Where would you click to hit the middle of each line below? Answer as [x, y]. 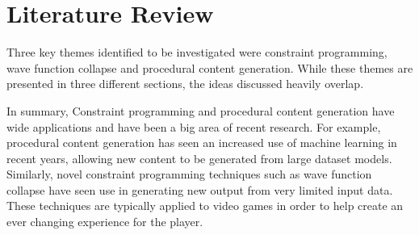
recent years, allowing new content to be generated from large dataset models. [199, 158]
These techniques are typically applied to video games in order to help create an [205, 206]
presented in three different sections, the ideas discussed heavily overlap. [185, 84]
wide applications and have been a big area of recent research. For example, [194, 126]
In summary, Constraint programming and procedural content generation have [201, 110]
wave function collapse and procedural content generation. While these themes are [210, 67]
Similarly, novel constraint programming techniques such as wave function [189, 174]
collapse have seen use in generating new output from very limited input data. [200, 189]
